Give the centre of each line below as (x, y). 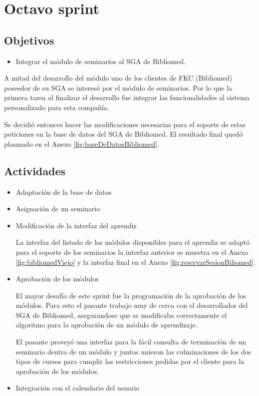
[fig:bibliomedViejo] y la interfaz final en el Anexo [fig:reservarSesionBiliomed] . (135, 262)
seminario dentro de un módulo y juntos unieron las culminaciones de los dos (133, 351)
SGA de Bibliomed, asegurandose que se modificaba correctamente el (121, 315)
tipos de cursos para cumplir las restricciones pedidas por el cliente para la (130, 361)
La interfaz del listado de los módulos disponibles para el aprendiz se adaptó (133, 242)
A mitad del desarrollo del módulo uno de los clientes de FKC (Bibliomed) (118, 78)
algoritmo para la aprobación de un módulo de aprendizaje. (107, 325)
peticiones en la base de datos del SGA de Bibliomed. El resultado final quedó (124, 134)
